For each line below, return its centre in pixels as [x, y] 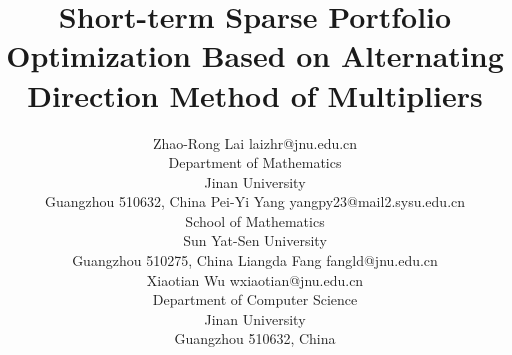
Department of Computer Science [255, 299]
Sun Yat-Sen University [255, 240]
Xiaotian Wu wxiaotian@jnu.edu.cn [255, 279]
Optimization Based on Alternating [255, 55]
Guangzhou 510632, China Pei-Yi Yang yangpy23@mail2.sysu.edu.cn [255, 201]
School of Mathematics [255, 220]
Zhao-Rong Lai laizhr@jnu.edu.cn [255, 142]
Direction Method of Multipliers [255, 94]
